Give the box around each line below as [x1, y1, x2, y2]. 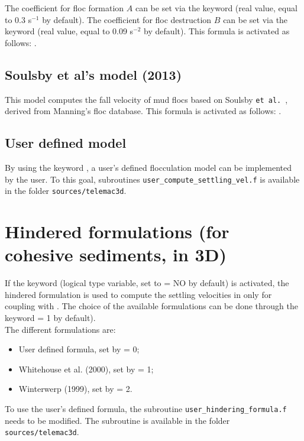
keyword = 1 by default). [5, 312, 96, 324]
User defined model [5, 134, 127, 152]
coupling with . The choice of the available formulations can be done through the [5, 300, 299, 312]
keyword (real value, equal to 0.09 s [5, 25, 134, 37]
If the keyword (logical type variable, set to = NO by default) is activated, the [5, 277, 289, 289]
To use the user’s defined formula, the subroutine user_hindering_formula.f [5, 403, 287, 414]
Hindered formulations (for [5, 219, 229, 244]
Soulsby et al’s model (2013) [5, 65, 182, 83]
